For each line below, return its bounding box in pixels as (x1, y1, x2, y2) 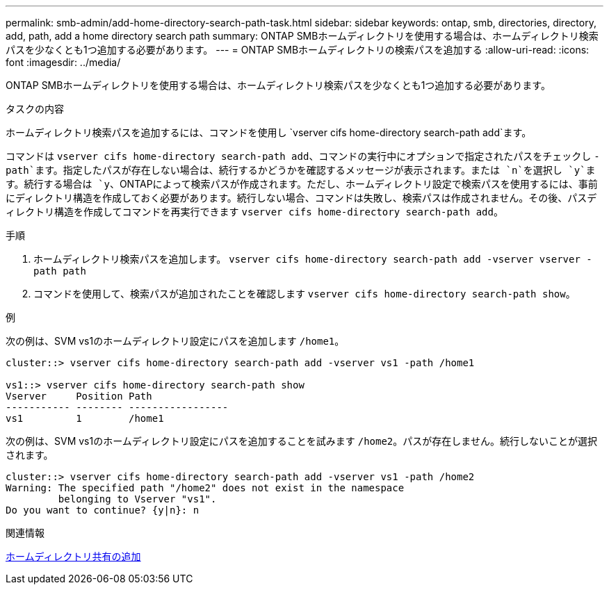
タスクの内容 (6, 103, 64, 115)
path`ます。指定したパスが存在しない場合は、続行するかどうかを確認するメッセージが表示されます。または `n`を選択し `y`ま (6, 165, 596, 176)
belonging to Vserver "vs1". (58, 493, 217, 505)
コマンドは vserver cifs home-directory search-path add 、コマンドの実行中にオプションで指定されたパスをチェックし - (6, 150, 600, 162)
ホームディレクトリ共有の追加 (6, 550, 141, 562)
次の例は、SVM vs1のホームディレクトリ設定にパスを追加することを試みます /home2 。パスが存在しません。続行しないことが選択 (6, 435, 597, 447)
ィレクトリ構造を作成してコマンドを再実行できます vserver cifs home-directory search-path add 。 (6, 206, 503, 218)
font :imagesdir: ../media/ (6, 56, 121, 68)
